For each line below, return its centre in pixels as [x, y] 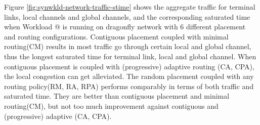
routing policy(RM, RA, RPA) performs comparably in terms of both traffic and [129, 86]
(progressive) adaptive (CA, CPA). [58, 116]
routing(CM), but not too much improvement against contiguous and [111, 106]
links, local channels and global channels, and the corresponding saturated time [127, 16]
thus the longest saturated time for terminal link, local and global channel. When [130, 56]
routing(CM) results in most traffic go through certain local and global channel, [128, 46]
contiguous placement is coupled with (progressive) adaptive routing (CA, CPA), [129, 66]
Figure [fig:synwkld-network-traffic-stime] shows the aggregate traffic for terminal [130, 7]
